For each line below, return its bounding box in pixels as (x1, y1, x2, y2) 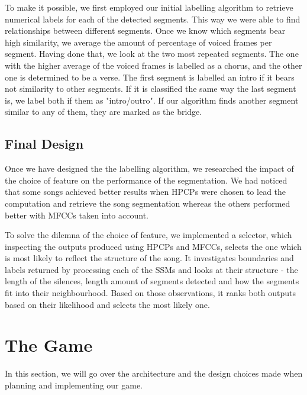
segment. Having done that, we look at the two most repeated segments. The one (5, 47, 299, 60)
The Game (5, 333, 93, 357)
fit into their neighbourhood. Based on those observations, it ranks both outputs (5, 287, 296, 299)
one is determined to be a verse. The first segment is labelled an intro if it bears (5, 70, 295, 83)
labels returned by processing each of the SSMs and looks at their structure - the (5, 263, 298, 275)
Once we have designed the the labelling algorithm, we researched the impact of (5, 162, 294, 175)
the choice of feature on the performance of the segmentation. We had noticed (5, 174, 287, 186)
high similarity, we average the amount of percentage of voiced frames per (5, 36, 272, 48)
